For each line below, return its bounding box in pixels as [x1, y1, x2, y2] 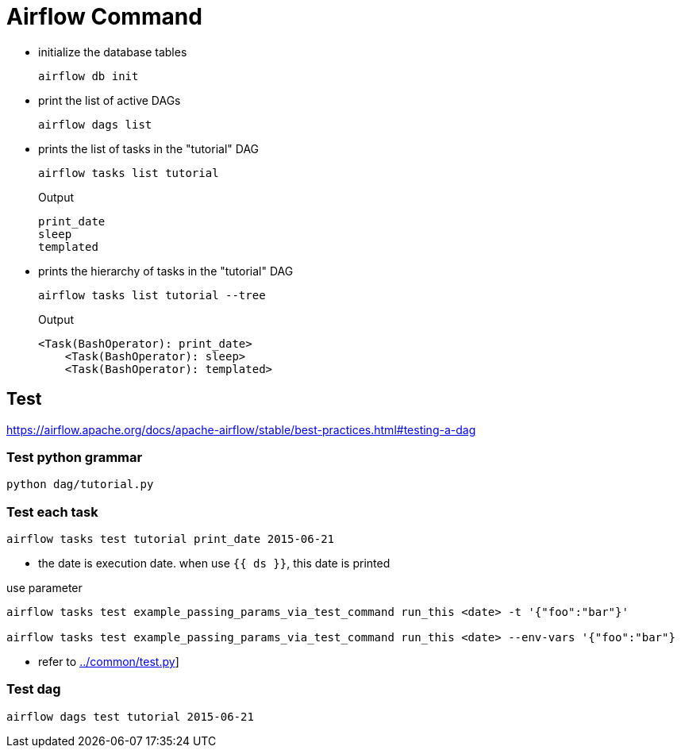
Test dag [6, 681, 61, 698]
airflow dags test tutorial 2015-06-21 [6, 710, 254, 723]
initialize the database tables [38, 44, 187, 59]
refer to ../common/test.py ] [38, 655, 179, 669]
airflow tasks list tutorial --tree [38, 288, 266, 302]
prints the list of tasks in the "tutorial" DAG [38, 141, 260, 156]
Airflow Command [6, 3, 202, 30]
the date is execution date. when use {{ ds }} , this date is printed [38, 556, 391, 571]
